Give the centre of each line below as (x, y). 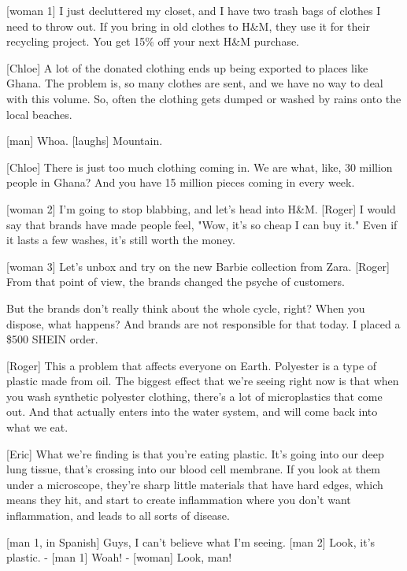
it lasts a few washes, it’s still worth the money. (121, 240)
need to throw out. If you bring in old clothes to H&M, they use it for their (188, 26)
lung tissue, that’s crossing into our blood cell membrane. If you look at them (193, 469)
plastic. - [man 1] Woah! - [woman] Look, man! (119, 557)
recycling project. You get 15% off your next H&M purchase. (153, 41)
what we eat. (37, 427)
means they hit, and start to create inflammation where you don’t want (179, 500)
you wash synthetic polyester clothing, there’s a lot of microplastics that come (194, 396)
